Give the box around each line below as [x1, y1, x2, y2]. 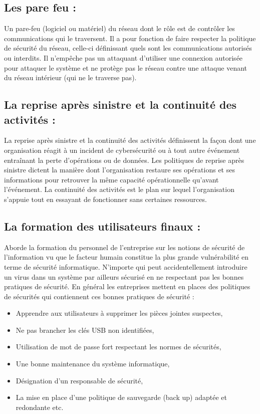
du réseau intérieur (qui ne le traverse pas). [4, 72, 137, 83]
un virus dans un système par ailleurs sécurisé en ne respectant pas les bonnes [4, 271, 244, 282]
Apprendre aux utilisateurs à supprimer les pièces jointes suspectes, [16, 308, 223, 318]
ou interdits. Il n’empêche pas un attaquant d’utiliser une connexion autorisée [4, 52, 243, 63]
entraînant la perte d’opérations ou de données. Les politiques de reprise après [4, 154, 244, 165]
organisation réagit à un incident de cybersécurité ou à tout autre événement [4, 144, 240, 155]
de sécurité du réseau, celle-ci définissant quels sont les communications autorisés [4, 43, 252, 53]
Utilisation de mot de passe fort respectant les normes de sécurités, [16, 341, 221, 352]
